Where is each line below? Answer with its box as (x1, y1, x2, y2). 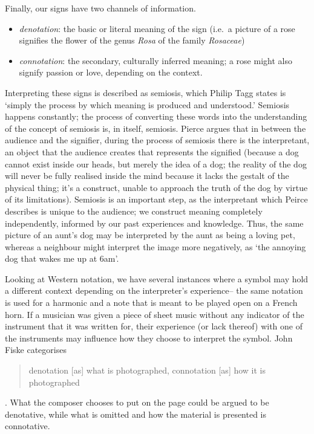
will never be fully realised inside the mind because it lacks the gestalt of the (5, 169, 289, 182)
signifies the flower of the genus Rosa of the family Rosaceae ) (19, 34, 245, 47)
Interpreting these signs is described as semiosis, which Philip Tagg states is (5, 86, 286, 99)
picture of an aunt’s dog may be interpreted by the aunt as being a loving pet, (5, 228, 295, 241)
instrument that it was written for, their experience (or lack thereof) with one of (5, 320, 303, 332)
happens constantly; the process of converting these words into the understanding (5, 110, 307, 123)
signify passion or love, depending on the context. (19, 66, 203, 79)
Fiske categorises (5, 343, 67, 356)
